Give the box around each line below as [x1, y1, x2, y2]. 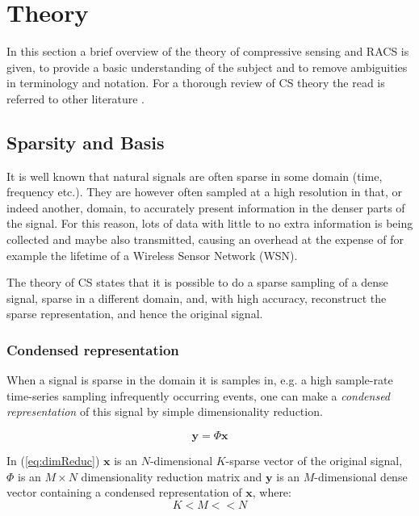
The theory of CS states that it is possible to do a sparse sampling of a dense [6, 274, 388, 291]
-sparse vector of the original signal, [225, 452, 403, 469]
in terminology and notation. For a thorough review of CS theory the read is [6, 74, 385, 91]
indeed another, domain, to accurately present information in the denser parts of [6, 199, 405, 216]
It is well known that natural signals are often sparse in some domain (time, [6, 167, 383, 184]
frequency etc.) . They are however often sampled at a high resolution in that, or [6, 183, 402, 200]
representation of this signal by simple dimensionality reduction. [6, 403, 323, 420]
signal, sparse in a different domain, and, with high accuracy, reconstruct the [6, 289, 387, 306]
